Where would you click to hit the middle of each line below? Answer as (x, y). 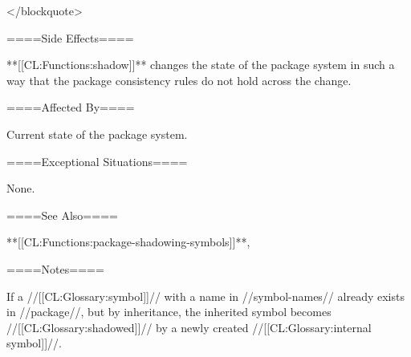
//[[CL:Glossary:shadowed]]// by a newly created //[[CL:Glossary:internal (189, 327)
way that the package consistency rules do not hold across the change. (179, 80)
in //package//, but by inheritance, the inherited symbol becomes (169, 312)
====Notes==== (55, 268)
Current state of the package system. (97, 134)
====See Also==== (62, 215)
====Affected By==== (71, 107)
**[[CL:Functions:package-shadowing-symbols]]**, (128, 242)
